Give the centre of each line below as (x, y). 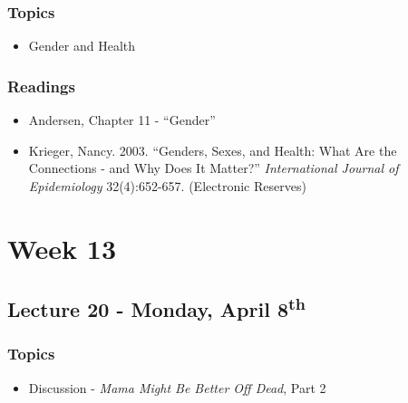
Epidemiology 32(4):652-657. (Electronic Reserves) (167, 185)
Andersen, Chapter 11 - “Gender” (122, 120)
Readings (41, 86)
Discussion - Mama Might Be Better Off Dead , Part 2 (177, 387)
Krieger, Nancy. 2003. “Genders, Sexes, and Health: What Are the (213, 150)
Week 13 (62, 248)
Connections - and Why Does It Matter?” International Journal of (214, 168)
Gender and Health (82, 46)
